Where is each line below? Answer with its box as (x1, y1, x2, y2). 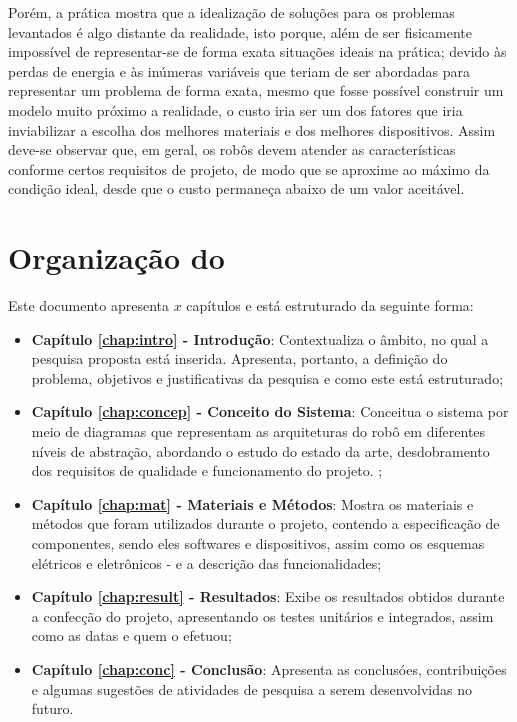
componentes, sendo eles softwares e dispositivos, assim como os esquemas (31, 533, 485, 553)
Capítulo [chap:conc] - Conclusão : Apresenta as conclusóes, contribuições (31, 658, 507, 679)
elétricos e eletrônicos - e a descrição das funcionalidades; (31, 552, 382, 573)
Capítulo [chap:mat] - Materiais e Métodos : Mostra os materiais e (31, 493, 474, 514)
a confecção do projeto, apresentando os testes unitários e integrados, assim (31, 605, 494, 626)
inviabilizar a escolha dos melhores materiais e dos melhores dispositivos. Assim (8, 119, 496, 140)
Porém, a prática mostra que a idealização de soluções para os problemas (8, 2, 455, 22)
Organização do (8, 237, 225, 278)
